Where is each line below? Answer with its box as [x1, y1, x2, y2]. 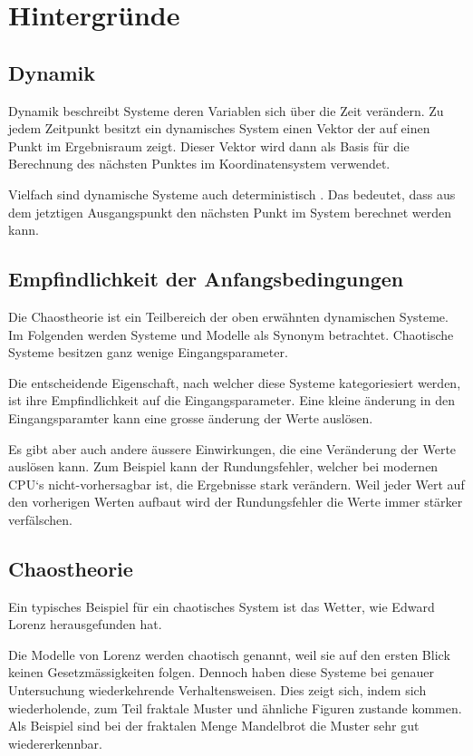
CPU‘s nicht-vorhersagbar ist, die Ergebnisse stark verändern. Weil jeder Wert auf [8, 474, 465, 493]
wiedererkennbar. [8, 733, 102, 752]
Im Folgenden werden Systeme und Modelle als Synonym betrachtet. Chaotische [8, 325, 454, 344]
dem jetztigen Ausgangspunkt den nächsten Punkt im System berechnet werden [8, 202, 452, 221]
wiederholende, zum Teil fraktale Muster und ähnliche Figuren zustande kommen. [8, 698, 462, 717]
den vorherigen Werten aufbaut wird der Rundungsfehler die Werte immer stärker [8, 492, 463, 511]
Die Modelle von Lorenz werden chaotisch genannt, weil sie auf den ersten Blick [8, 645, 450, 664]
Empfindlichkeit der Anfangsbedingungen [8, 265, 404, 293]
